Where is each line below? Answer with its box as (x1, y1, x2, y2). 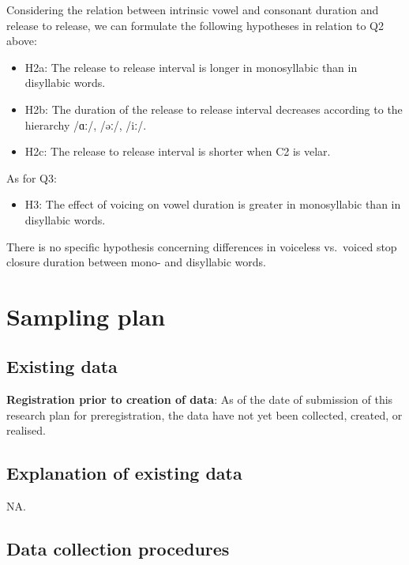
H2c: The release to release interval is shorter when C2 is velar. (24, 143, 331, 160)
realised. (6, 422, 46, 439)
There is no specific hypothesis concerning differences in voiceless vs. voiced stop (6, 238, 397, 254)
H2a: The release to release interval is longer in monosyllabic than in (24, 58, 358, 75)
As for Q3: (6, 169, 57, 186)
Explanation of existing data (6, 461, 242, 485)
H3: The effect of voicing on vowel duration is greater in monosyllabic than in (24, 196, 401, 213)
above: (6, 32, 37, 49)
